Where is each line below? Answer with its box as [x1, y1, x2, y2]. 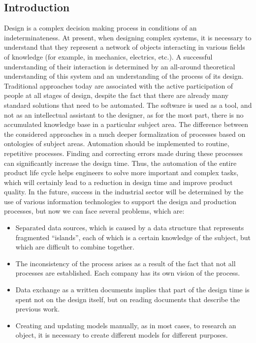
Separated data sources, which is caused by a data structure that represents [15, 222, 244, 233]
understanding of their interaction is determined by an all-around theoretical [4, 61, 235, 71]
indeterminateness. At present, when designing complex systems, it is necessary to [4, 32, 252, 42]
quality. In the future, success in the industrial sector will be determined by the [4, 187, 244, 197]
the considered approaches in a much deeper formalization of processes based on [4, 128, 246, 139]
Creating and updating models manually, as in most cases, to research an [15, 320, 236, 330]
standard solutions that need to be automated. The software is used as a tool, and [4, 99, 252, 110]
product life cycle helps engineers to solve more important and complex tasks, [4, 167, 239, 178]
